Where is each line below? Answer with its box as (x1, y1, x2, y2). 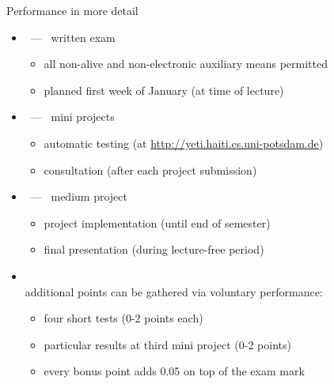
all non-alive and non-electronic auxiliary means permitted (44, 55, 328, 72)
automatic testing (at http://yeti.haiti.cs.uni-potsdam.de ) (44, 134, 324, 151)
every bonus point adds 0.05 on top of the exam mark (44, 363, 305, 379)
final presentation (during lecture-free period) (44, 241, 264, 258)
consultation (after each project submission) (44, 161, 257, 178)
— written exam (30, 28, 116, 45)
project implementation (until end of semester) (44, 214, 271, 231)
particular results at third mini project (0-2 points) (44, 336, 291, 352)
